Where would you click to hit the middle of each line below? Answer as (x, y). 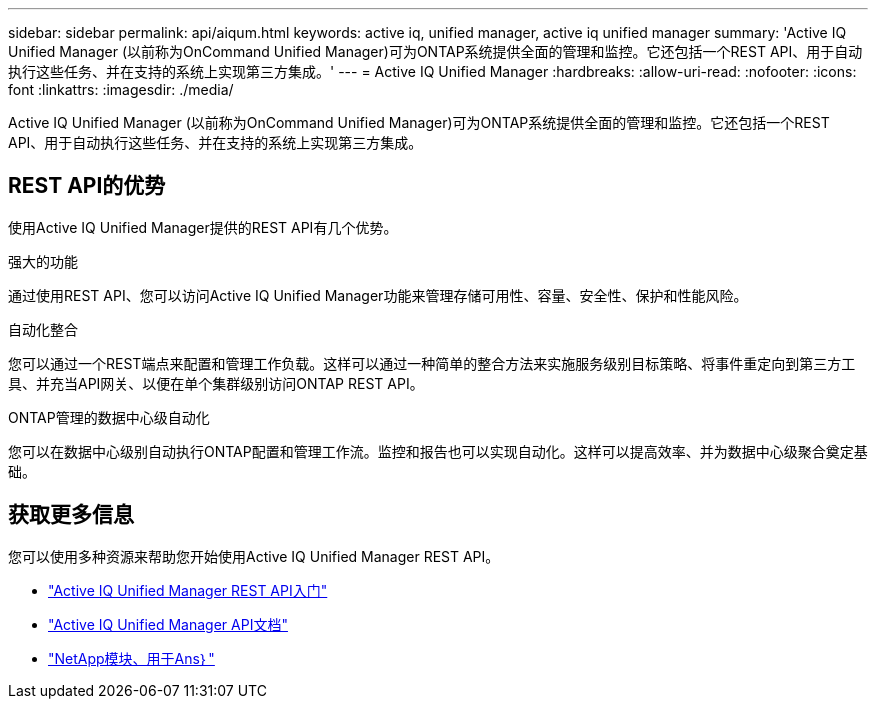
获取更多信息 (71, 515)
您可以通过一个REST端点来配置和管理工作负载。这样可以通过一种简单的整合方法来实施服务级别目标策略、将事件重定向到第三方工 (432, 363)
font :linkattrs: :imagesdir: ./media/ (121, 89)
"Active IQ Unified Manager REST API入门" (188, 590)
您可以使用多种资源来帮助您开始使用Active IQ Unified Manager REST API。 (254, 556)
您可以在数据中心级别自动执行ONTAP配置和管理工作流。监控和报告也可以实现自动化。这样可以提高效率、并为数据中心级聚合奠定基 (438, 451)
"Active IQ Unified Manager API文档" (168, 624)
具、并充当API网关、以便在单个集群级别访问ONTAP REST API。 (216, 383)
